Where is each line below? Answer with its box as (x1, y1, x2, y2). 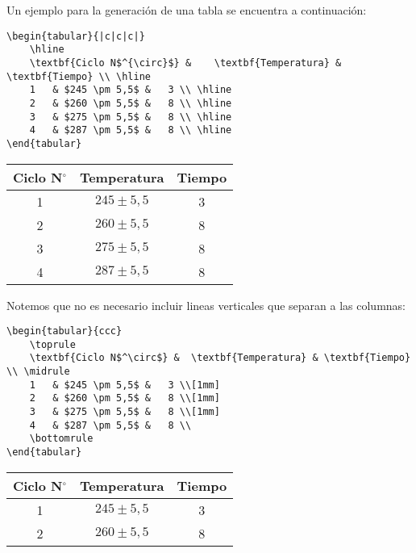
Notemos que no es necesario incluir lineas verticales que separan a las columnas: (6, 296, 406, 313)
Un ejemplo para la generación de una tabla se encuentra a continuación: (6, 2, 367, 18)
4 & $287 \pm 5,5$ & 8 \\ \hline (29, 124, 232, 136)
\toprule (29, 338, 76, 350)
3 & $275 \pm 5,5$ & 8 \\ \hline (29, 111, 232, 123)
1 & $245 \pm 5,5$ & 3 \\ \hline (29, 84, 232, 96)
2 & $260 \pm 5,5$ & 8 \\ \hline (29, 97, 232, 109)
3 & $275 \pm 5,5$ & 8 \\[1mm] (29, 406, 220, 418)
